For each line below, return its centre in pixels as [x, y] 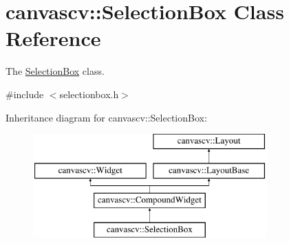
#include [25, 94]
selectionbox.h [89, 94]
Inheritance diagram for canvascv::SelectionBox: [106, 117]
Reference [53, 38]
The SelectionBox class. [55, 71]
